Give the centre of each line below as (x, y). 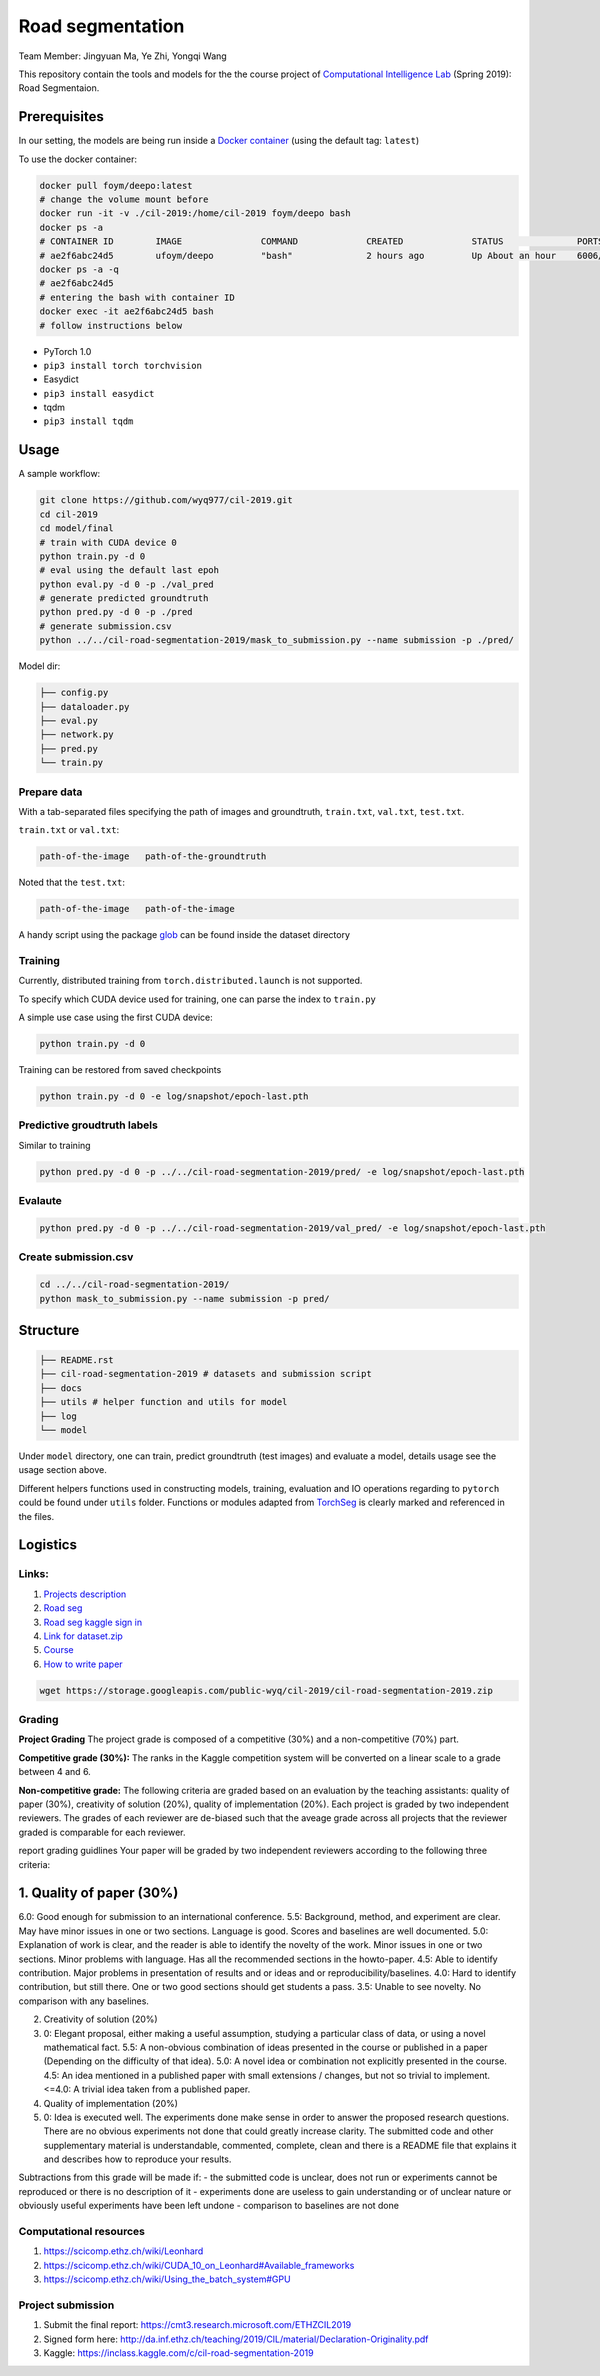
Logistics (47, 1545)
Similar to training (54, 1145)
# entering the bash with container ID (137, 297)
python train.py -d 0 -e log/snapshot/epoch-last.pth (174, 1096)
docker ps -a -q (79, 269)
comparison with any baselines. (84, 2001)
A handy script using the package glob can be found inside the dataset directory (184, 935)
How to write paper (83, 1664)
